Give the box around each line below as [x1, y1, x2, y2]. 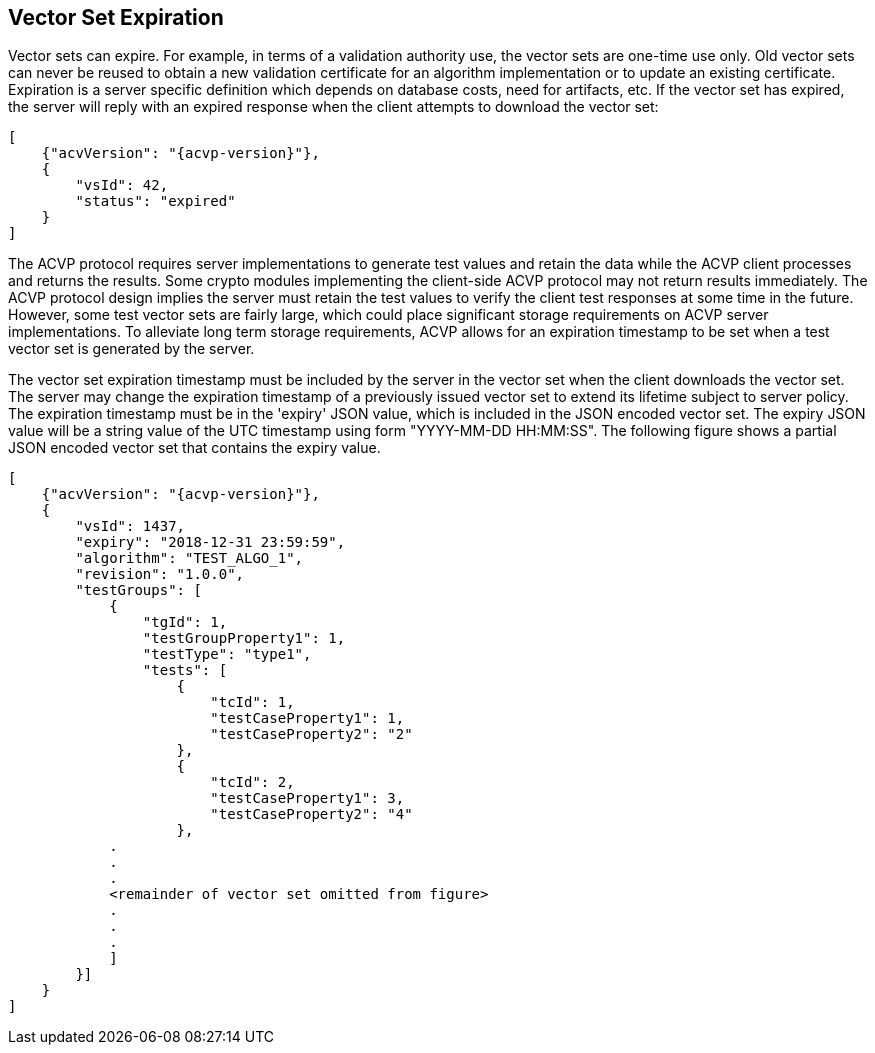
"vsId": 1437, [75, 518, 186, 535]
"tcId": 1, [210, 694, 295, 711]
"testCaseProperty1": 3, [210, 790, 405, 807]
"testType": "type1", [142, 646, 312, 663]
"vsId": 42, [75, 177, 169, 194]
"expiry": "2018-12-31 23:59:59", [75, 534, 346, 551]
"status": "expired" [75, 193, 236, 210]
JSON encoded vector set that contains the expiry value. [8, 439, 381, 457]
